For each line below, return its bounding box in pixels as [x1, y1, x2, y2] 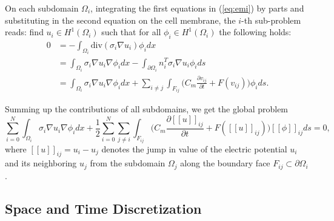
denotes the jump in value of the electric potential [101, 142, 287, 155]
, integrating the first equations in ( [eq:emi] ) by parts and [90, 2, 304, 14]
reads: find [5, 25, 44, 38]
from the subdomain [90, 157, 165, 169]
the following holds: [219, 25, 292, 38]
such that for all [101, 25, 161, 38]
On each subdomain [5, 2, 79, 14]
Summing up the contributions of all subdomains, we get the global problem [5, 103, 289, 115]
